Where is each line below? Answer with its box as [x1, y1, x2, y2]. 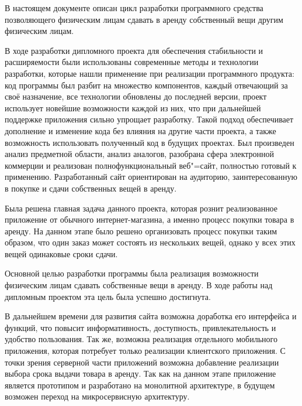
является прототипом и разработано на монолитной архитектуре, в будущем [5, 378, 275, 391]
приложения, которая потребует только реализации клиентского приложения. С [5, 344, 286, 357]
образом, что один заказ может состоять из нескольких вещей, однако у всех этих [5, 236, 296, 248]
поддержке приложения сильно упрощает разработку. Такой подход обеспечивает [5, 113, 294, 125]
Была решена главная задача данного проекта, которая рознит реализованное [5, 202, 278, 214]
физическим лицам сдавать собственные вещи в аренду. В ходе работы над [5, 279, 273, 291]
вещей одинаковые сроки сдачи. [5, 247, 118, 260]
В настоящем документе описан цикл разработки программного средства [5, 2, 263, 13]
